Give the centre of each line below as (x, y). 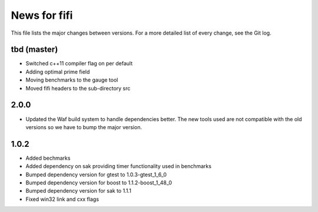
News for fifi (42, 15)
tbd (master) (34, 50)
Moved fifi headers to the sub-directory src (78, 88)
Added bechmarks (48, 158)
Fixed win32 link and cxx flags (62, 199)
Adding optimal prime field (58, 72)
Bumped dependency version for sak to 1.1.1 (79, 191)
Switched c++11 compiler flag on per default (79, 63)
